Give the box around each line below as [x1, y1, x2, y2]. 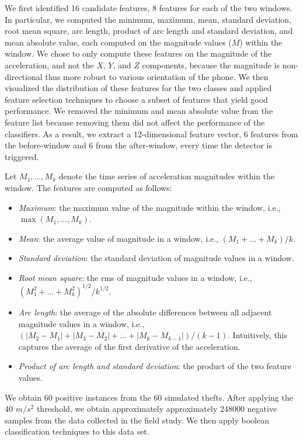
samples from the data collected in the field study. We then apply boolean [5, 414, 269, 426]
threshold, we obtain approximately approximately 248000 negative [36, 402, 277, 415]
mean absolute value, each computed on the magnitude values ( [5, 36, 232, 48]
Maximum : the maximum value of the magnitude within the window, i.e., [18, 201, 281, 213]
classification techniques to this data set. [5, 425, 149, 437]
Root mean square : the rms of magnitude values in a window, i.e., [18, 271, 252, 283]
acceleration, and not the [5, 58, 94, 71]
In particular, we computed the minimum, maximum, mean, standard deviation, [5, 13, 291, 25]
